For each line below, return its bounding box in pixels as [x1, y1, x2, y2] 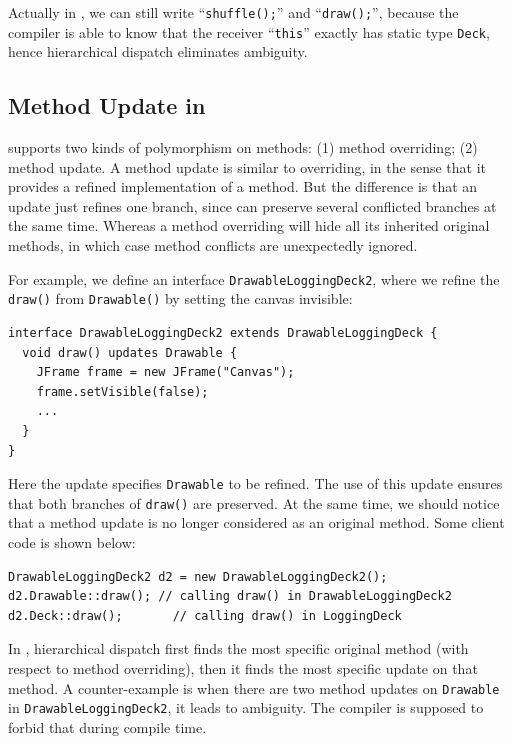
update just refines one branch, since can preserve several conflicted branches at [8, 195, 497, 216]
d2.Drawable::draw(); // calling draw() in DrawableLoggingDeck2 [8, 589, 452, 604]
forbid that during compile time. [8, 716, 207, 737]
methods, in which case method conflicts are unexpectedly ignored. [8, 235, 418, 256]
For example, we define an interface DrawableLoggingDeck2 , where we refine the [8, 268, 500, 289]
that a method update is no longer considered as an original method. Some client [8, 512, 505, 533]
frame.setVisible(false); [36, 384, 209, 399]
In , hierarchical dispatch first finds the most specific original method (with [8, 638, 469, 659]
